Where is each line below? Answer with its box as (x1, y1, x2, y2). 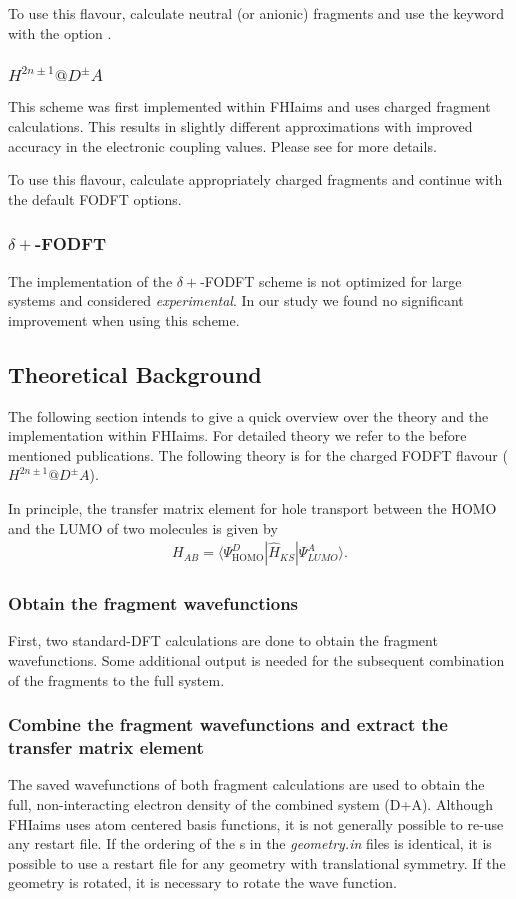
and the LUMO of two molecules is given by (8, 517, 278, 538)
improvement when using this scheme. (8, 309, 240, 330)
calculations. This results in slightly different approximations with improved (8, 116, 473, 136)
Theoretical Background (8, 358, 262, 389)
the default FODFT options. (8, 188, 182, 209)
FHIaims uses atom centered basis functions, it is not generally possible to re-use (8, 813, 504, 834)
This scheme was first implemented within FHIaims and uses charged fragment (8, 96, 491, 117)
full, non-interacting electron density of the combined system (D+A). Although (8, 793, 494, 814)
